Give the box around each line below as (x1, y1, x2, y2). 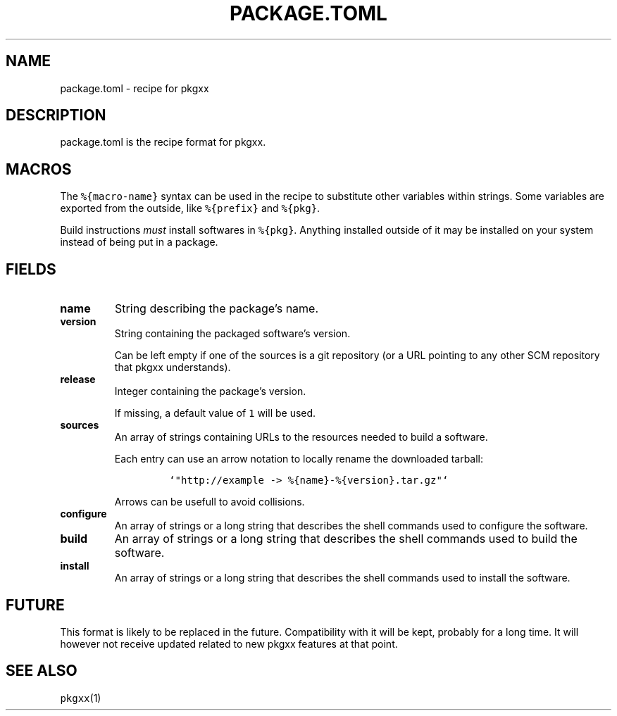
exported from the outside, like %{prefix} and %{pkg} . (60, 202, 320, 215)
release (60, 373, 96, 386)
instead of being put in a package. (60, 236, 218, 249)
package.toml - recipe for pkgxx (60, 82, 209, 94)
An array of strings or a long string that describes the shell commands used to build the (114, 532, 578, 546)
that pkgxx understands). (114, 361, 231, 374)
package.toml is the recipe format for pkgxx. (60, 136, 266, 149)
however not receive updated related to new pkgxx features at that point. (60, 637, 398, 650)
